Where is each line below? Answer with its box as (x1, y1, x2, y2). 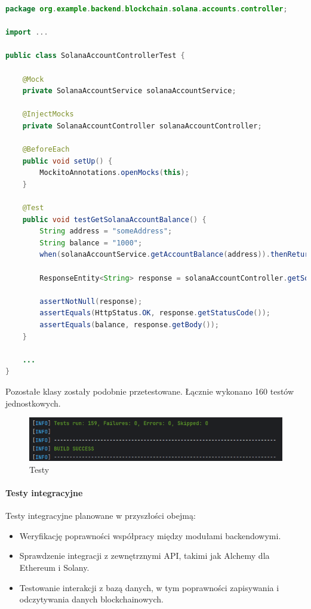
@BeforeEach (22, 145, 70, 154)
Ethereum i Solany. (19, 561, 90, 573)
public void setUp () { (22, 156, 113, 165)
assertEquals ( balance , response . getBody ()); (39, 321, 220, 330)
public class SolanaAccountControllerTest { (5, 51, 185, 60)
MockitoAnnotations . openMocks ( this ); (39, 168, 189, 177)
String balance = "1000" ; (39, 238, 143, 247)
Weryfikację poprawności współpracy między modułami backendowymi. (19, 529, 281, 542)
